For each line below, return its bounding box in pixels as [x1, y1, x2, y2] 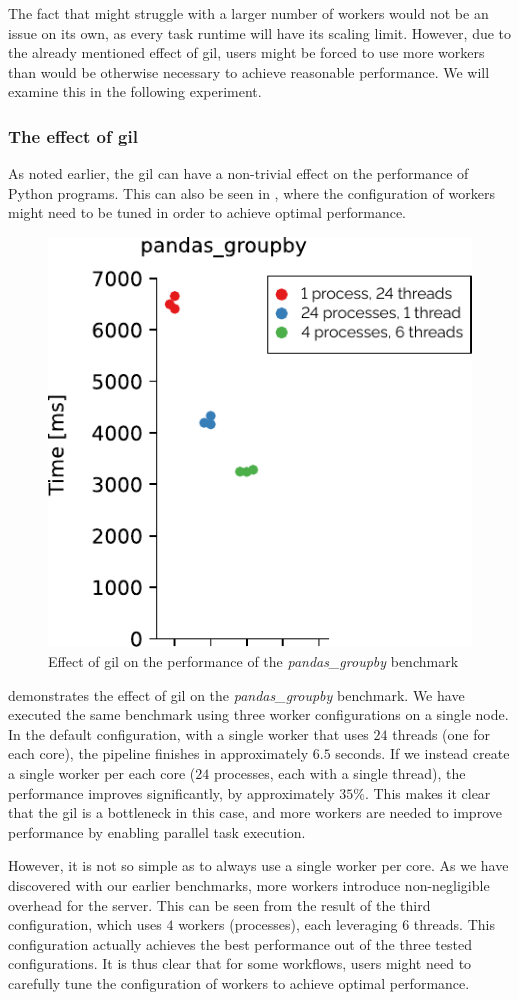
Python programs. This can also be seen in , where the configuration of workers [8, 182, 495, 203]
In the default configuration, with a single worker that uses [8, 723, 369, 744]
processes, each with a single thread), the [213, 763, 466, 783]
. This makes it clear [364, 782, 491, 803]
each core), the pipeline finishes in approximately [8, 743, 309, 764]
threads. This [413, 914, 495, 935]
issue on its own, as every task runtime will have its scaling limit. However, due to [8, 22, 512, 43]
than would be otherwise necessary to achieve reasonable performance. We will [8, 61, 490, 82]
